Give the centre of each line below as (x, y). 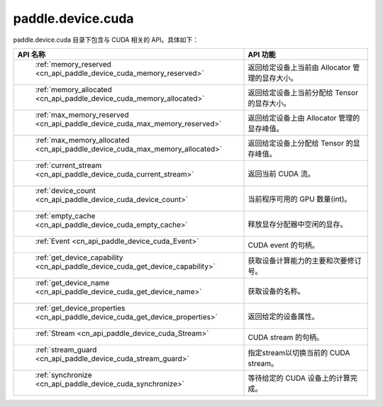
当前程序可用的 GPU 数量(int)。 (300, 199)
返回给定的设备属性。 (283, 316)
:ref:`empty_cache (65, 216)
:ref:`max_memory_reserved (82, 115)
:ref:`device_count (65, 190)
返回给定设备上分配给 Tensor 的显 (304, 143)
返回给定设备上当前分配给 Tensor (303, 92)
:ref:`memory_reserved (73, 64)
